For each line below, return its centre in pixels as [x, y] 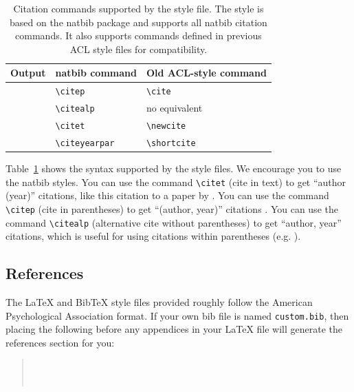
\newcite [166, 126]
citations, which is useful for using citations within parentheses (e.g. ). [153, 236]
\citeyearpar [85, 143]
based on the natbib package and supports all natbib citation [139, 22]
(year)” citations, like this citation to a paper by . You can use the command [167, 195]
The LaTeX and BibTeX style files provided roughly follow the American [159, 302]
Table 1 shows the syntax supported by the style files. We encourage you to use [174, 168]
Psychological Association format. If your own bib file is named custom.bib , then [177, 315]
